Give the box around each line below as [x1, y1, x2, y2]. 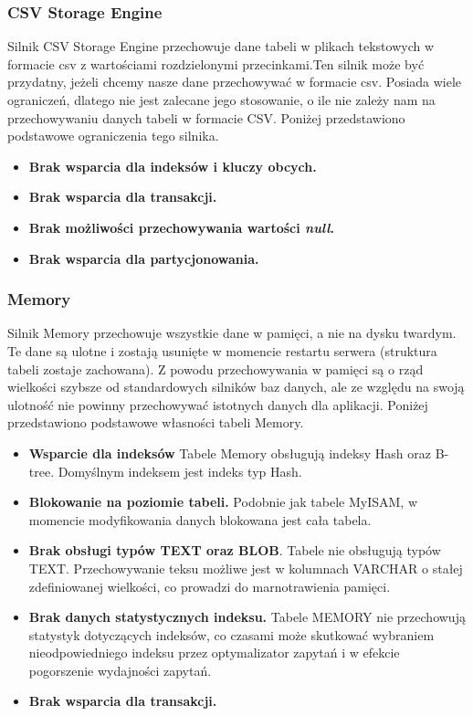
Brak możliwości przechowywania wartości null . [28, 217, 334, 237]
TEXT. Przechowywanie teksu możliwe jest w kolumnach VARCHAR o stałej [28, 558, 463, 577]
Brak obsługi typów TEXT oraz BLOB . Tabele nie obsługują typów [28, 541, 441, 560]
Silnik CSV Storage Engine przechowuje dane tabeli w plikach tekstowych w [7, 37, 435, 56]
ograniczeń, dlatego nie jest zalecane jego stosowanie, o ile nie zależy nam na [7, 90, 436, 109]
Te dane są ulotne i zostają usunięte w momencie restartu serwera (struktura [7, 341, 437, 360]
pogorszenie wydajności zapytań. [28, 660, 212, 679]
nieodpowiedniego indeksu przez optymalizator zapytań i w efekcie [28, 643, 400, 662]
